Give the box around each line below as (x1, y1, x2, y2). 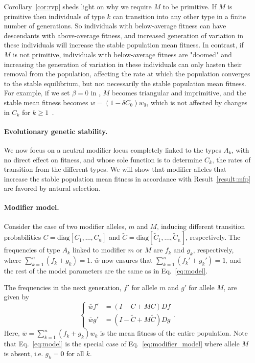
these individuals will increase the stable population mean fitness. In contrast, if (4, 40, 244, 50)
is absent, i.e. (4, 348, 43, 359)
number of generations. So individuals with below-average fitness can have (4, 21, 226, 31)
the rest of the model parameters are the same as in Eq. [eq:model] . (4, 266, 208, 276)
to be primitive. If (162, 1, 217, 11)
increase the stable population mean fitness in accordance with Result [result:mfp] (4, 173, 251, 183)
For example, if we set (4, 88, 70, 98)
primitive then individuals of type (4, 11, 105, 21)
